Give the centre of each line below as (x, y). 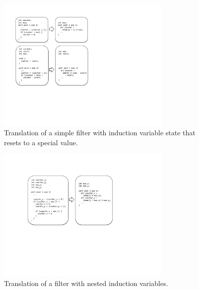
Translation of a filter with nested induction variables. (86, 283)
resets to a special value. (41, 142)
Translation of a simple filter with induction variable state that (100, 133)
